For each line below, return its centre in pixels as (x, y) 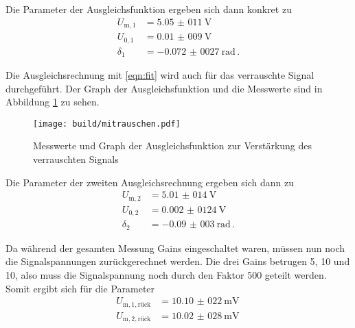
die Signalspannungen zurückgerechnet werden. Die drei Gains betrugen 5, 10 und (178, 261)
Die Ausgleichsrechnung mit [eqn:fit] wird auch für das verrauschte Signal (160, 75)
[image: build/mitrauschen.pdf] (107, 124)
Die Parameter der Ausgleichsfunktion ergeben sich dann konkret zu (149, 9)
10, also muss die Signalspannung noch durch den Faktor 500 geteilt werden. (166, 274)
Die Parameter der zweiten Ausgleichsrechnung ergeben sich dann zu (150, 182)
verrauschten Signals (76, 159)
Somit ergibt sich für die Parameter (80, 288)
